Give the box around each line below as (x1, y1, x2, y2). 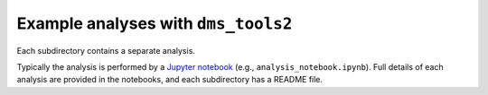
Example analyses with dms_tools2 (16, 13, 293, 33)
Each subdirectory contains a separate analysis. (16, 45, 196, 56)
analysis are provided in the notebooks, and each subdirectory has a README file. (16, 74, 324, 85)
